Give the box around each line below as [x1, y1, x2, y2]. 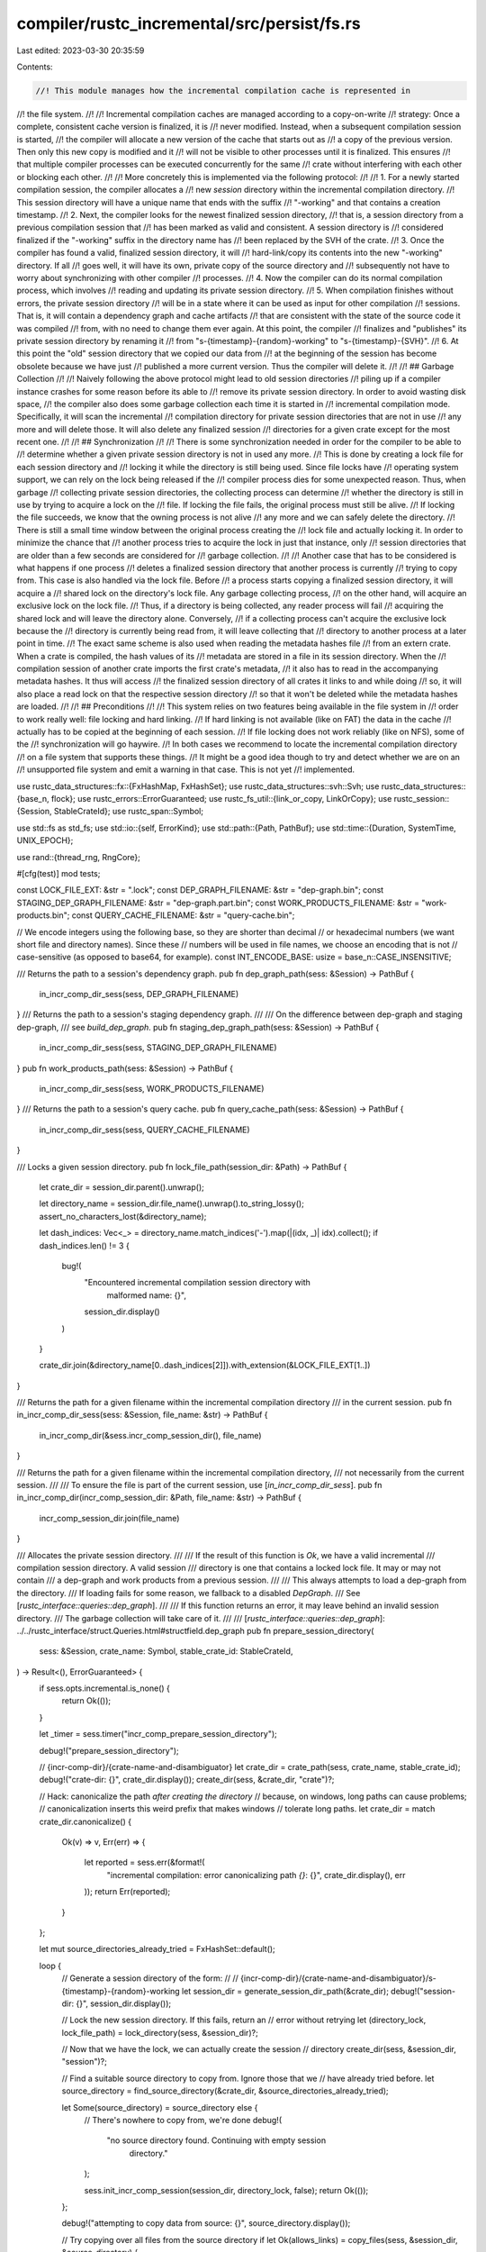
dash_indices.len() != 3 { [39, 1240, 130, 1251]
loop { [39, 1960, 62, 1971]
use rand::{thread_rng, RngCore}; [16, 851, 141, 862]
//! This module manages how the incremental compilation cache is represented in [35, 86, 411, 95]
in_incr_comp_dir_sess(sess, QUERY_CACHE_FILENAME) [39, 1124, 251, 1135]
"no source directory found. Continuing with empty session [106, 2135, 327, 2146]
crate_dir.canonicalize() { [39, 1816, 132, 1827]
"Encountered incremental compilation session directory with [84, 1277, 310, 1288]
